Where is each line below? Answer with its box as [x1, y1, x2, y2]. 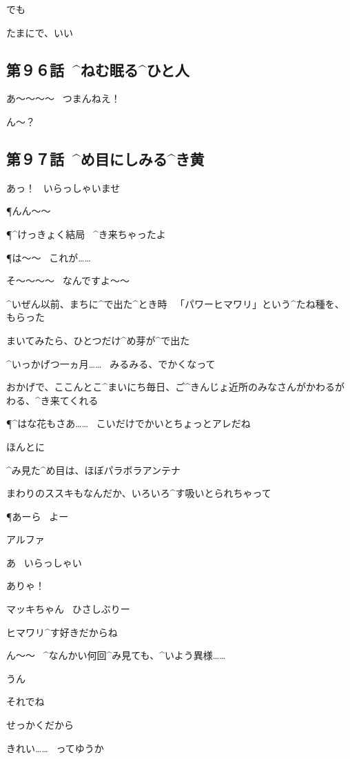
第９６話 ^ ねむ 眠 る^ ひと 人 [6, 59, 189, 80]
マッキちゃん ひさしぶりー [6, 602, 130, 616]
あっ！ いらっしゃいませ [6, 180, 121, 195]
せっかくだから [6, 718, 74, 732]
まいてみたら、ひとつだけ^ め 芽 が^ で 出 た [6, 333, 190, 347]
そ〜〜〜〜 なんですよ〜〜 [6, 273, 130, 288]
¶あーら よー [6, 509, 69, 523]
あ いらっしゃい [6, 555, 82, 569]
